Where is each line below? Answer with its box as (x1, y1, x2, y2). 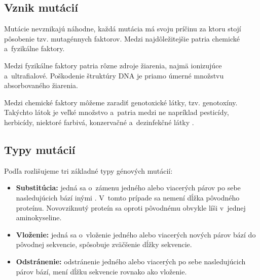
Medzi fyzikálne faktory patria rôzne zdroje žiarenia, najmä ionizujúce (4, 60, 222, 70)
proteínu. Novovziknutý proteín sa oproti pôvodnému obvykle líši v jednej (16, 202, 246, 213)
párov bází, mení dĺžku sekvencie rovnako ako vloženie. (16, 266, 187, 276)
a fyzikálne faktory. (4, 43, 65, 54)
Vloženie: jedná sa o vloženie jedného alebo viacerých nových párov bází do (16, 229, 256, 239)
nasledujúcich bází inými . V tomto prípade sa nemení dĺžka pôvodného (16, 192, 240, 203)
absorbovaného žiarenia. (4, 80, 79, 91)
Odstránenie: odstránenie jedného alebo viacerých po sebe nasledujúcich (16, 256, 246, 266)
